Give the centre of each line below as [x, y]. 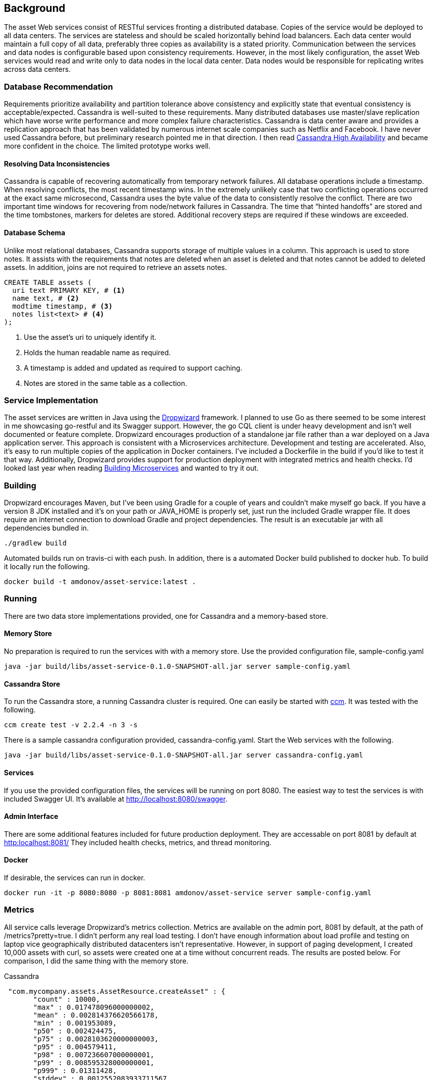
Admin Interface [31, 816]
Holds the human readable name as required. [97, 352]
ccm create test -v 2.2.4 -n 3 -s [71, 725]
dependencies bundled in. [47, 528]
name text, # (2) [46, 298]
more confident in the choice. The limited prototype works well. [107, 146]
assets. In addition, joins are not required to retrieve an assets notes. [115, 267]
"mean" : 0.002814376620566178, [96, 1015]
